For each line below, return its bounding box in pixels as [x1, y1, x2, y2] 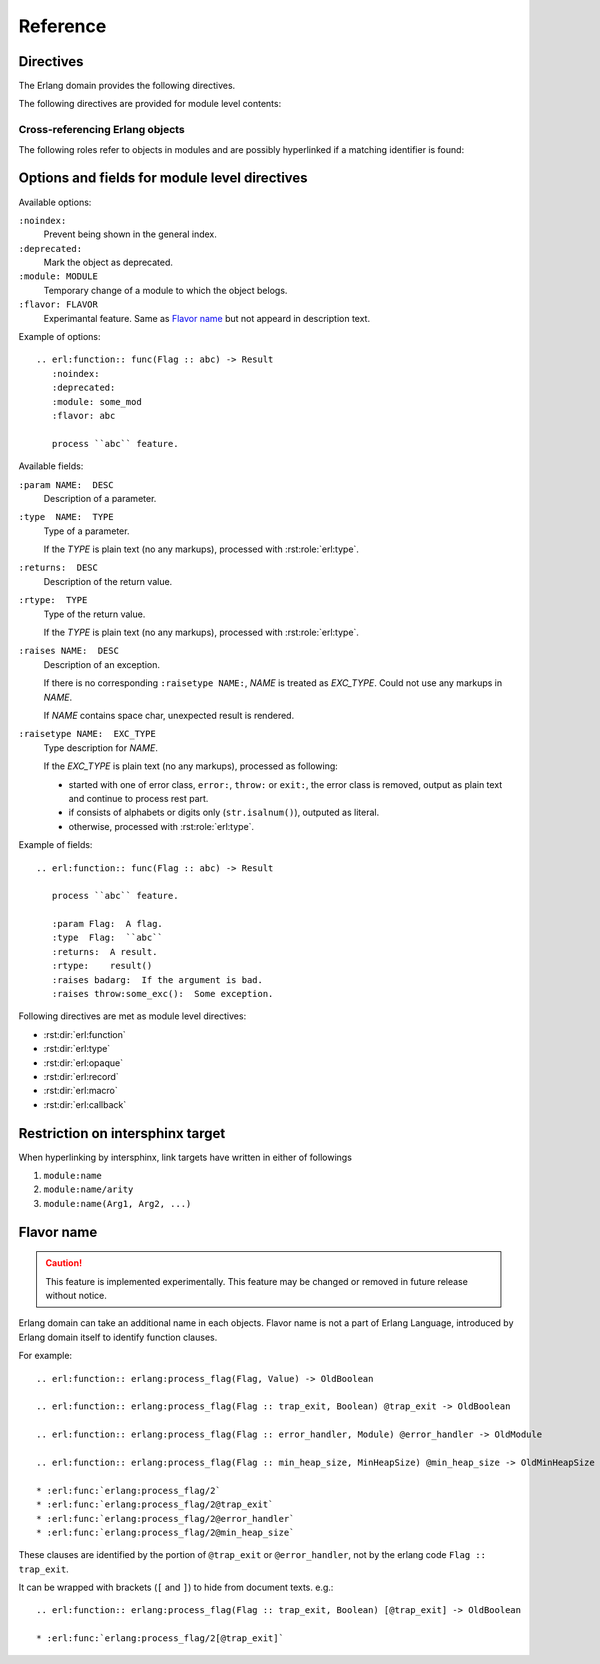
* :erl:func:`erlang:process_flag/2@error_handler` [36, 1513, 295, 1524]
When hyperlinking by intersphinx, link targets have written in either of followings [18, 1151, 352, 1163]
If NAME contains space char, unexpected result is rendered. [43, 710, 295, 721]
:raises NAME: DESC [18, 645, 120, 657]
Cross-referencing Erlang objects [18, 123, 185, 137]
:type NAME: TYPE [18, 511, 114, 523]
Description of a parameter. [43, 492, 157, 504]
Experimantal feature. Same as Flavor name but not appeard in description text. [43, 312, 370, 324]
